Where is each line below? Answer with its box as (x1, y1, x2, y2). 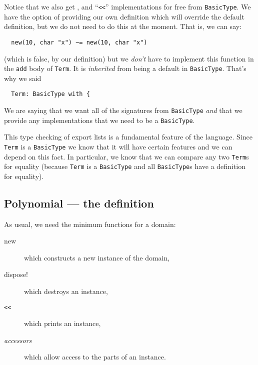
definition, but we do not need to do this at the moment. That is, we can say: (4, 21, 242, 31)
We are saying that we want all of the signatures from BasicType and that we (4, 105, 242, 115)
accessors (4, 334, 32, 345)
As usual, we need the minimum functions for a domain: (4, 218, 176, 229)
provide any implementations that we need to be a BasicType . (4, 114, 195, 125)
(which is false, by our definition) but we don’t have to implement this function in (4, 53, 254, 63)
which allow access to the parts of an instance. (24, 351, 166, 362)
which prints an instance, (24, 318, 101, 328)
